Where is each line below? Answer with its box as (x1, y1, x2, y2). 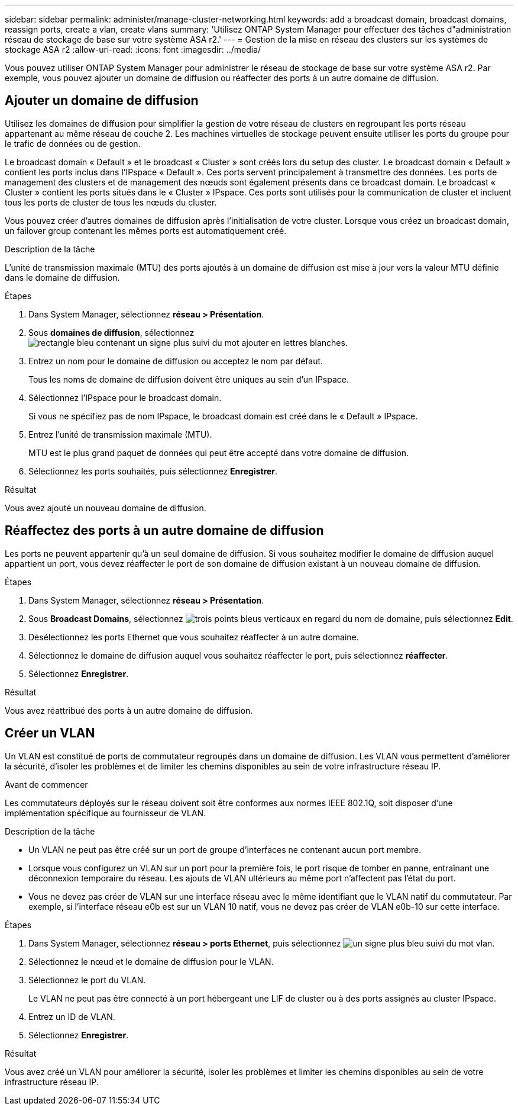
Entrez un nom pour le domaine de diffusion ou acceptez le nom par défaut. (28, 355, 323, 366)
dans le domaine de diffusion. (5, 272, 120, 283)
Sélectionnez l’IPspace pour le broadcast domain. (28, 392, 222, 403)
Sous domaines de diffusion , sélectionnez (28, 327, 195, 338)
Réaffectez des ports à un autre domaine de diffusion (5, 523, 324, 538)
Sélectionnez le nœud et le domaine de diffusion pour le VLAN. (28, 956, 274, 967)
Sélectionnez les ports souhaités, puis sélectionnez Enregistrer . (28, 466, 278, 476)
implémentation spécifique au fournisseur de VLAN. (5, 807, 206, 818)
